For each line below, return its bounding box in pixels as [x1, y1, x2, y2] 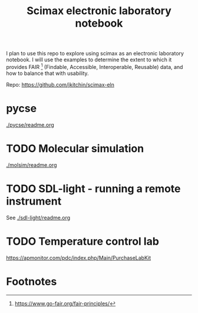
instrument [6, 195, 62, 207]
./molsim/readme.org [6, 161, 57, 169]
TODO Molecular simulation [6, 141, 144, 155]
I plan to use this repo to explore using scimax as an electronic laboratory [6, 50, 184, 57]
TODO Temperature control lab [6, 235, 159, 248]
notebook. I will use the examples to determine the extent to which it [6, 56, 172, 63]
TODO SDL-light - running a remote [6, 182, 181, 195]
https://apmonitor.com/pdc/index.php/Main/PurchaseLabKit [6, 254, 151, 261]
